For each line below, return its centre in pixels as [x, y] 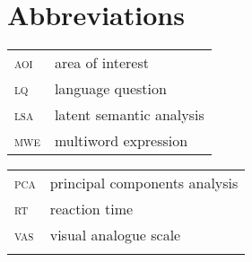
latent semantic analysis [129, 115]
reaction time [91, 209]
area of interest [101, 63]
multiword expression [121, 141]
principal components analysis [144, 183]
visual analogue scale [115, 235]
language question [110, 89]
